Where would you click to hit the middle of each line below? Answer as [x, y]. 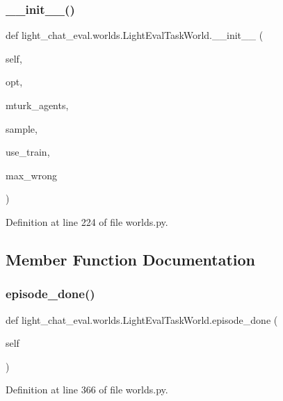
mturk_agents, [37, 105]
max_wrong [31, 175]
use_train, [28, 152]
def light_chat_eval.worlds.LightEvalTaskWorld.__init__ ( [135, 35]
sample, [22, 128]
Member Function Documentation [131, 259]
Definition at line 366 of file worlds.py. [87, 390]
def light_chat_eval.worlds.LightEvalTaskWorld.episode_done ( [142, 319]
